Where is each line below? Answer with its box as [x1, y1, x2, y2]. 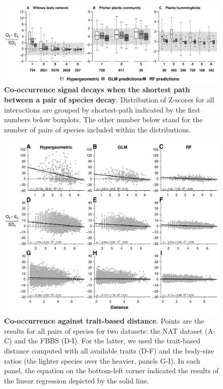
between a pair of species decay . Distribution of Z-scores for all [4, 94, 214, 105]
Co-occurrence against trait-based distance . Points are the [4, 315, 204, 326]
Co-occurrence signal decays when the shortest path [4, 84, 190, 95]
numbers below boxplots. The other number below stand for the [4, 114, 203, 125]
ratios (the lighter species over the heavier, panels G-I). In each [4, 355, 201, 366]
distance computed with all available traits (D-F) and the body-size [4, 345, 214, 356]
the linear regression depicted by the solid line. [4, 375, 149, 385]
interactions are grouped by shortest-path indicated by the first [4, 104, 201, 115]
